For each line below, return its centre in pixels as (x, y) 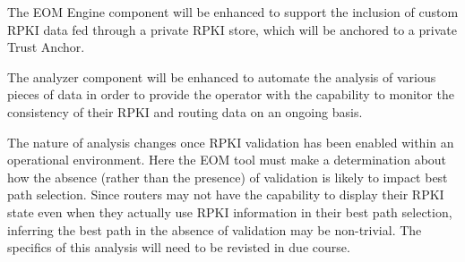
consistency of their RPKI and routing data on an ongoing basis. (185, 111)
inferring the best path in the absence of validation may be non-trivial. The (215, 229)
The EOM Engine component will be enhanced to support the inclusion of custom (233, 12)
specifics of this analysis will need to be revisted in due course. (179, 247)
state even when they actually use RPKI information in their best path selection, (230, 211)
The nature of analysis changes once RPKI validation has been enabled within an (231, 142)
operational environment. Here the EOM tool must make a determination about (227, 160)
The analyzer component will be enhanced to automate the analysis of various (222, 76)
